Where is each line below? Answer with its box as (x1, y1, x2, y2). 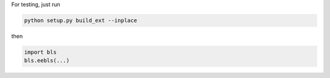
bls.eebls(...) (24, 57, 70, 64)
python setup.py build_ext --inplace (24, 17, 137, 24)
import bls (24, 48, 57, 56)
